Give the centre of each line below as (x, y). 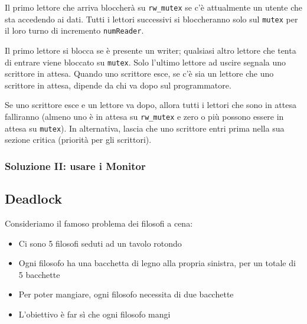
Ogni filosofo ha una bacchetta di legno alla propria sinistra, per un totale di (157, 263)
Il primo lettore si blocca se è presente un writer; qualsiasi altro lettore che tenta (151, 50)
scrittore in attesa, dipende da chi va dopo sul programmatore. (118, 85)
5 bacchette (39, 274)
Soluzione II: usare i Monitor (75, 166)
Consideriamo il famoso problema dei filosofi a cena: (99, 223)
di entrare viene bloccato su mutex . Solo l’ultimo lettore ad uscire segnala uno (146, 62)
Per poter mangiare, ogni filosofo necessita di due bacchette (126, 294)
